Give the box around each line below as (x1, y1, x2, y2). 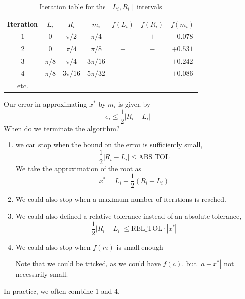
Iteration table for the (39, 1, 106, 11)
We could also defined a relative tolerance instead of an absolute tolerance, (15, 211, 242, 221)
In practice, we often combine (4, 285, 93, 296)
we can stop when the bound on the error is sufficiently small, (15, 139, 203, 150)
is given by (118, 99, 151, 109)
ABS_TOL (139, 154, 170, 161)
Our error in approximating (4, 99, 87, 109)
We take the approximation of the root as (15, 163, 141, 173)
